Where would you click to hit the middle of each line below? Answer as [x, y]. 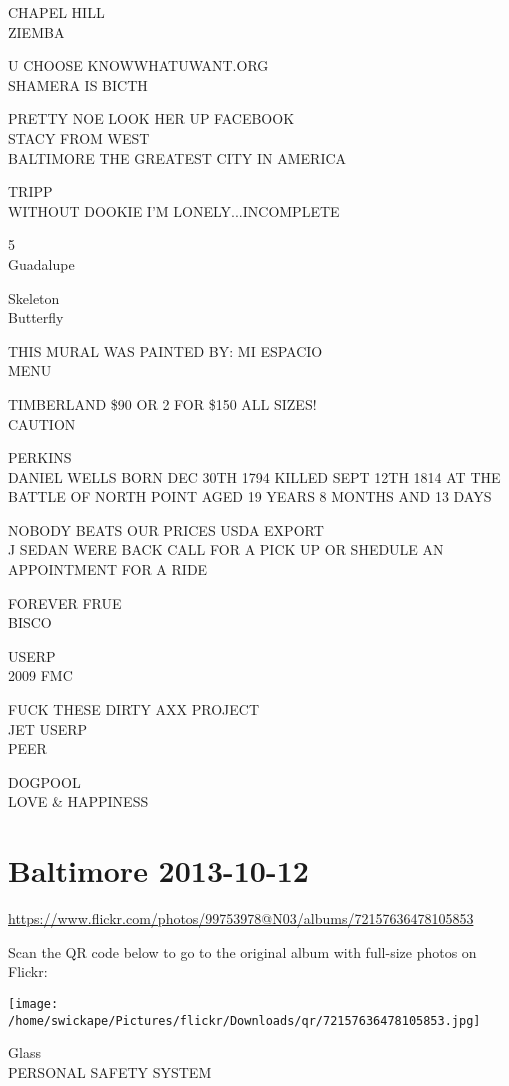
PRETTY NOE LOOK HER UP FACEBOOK [151, 118]
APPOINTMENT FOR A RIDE [108, 569]
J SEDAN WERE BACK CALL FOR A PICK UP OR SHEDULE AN [226, 549]
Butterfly [36, 317]
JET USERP [48, 728]
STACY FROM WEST [79, 137]
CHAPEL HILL [56, 12]
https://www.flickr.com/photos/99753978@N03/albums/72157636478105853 [241, 918]
